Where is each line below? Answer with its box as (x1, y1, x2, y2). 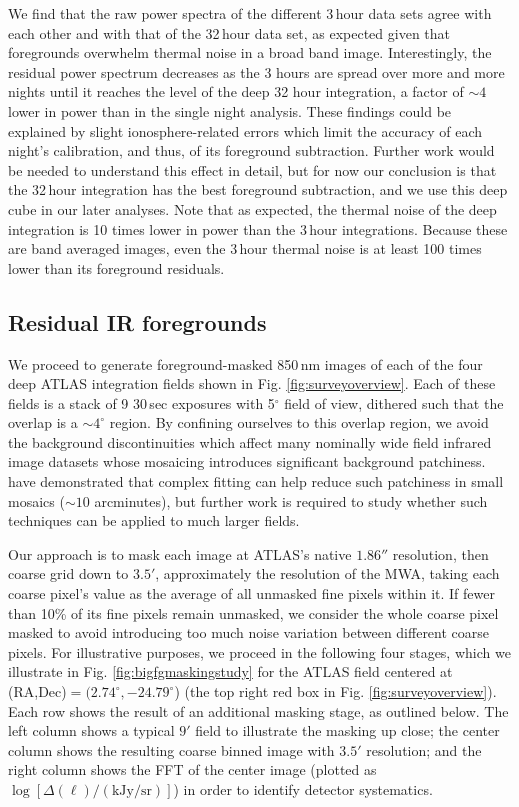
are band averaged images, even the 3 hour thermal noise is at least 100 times (8, 238, 482, 259)
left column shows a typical (8, 720, 175, 741)
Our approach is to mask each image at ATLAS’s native (8, 543, 352, 564)
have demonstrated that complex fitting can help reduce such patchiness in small (8, 471, 504, 492)
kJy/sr (111, 783, 152, 798)
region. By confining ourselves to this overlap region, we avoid (109, 412, 489, 433)
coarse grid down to (8, 563, 129, 584)
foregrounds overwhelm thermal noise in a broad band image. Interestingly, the (8, 42, 492, 63)
